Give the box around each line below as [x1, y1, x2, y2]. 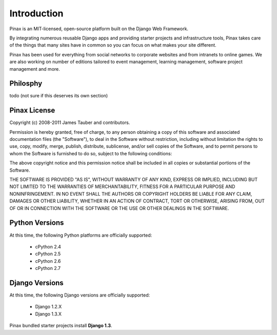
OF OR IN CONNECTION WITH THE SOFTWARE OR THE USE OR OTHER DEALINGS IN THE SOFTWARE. [9, 205, 229, 211]
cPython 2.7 [35, 265, 61, 271]
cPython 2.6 [35, 258, 61, 264]
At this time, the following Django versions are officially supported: [9, 292, 150, 298]
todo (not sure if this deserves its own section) [9, 93, 108, 99]
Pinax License [9, 106, 55, 115]
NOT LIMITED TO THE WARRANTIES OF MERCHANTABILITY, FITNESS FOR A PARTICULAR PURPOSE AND [9, 183, 235, 190]
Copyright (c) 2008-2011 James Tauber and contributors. [9, 119, 130, 125]
